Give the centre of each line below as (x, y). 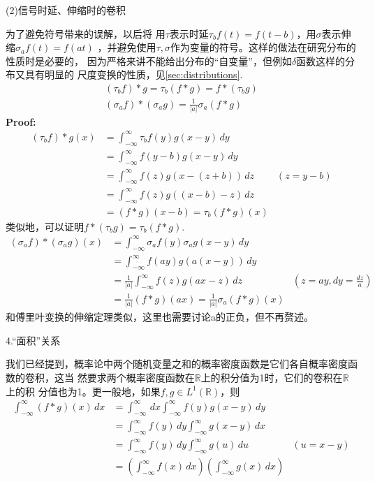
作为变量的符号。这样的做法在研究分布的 (263, 47)
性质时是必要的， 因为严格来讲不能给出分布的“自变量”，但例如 (149, 60)
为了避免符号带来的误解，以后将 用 (86, 33)
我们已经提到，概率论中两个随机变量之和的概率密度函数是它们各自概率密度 (177, 364)
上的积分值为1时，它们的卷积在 (272, 378)
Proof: (21, 121)
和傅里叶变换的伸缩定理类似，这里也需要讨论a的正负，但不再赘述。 (160, 317)
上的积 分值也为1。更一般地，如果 (83, 391)
